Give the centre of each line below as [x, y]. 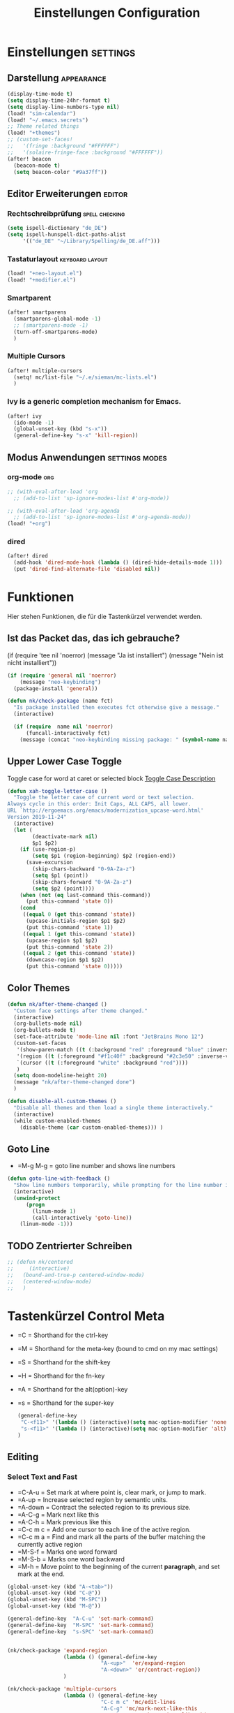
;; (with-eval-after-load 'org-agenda [63, 511]
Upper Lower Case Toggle [64, 762]
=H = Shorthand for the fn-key [61, 1376]
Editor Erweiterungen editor [68, 194]
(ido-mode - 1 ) [34, 423]
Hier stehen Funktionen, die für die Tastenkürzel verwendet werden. [105, 617]
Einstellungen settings [71, 52]
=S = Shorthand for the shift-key [64, 1362]
